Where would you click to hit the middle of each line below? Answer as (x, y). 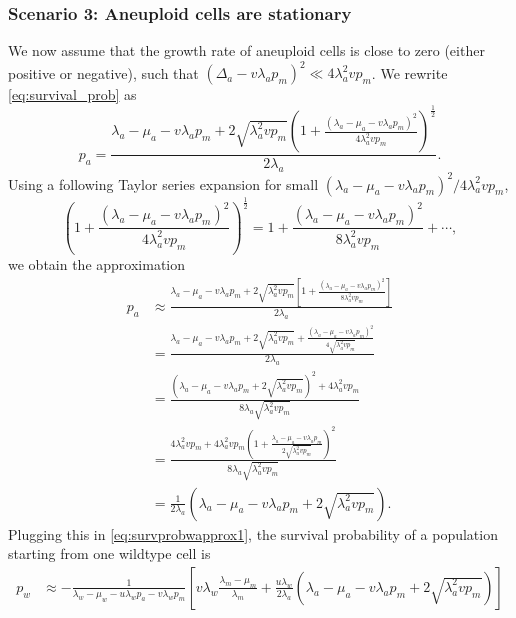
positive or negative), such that (103, 72)
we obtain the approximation (97, 263)
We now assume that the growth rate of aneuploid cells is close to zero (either (246, 50)
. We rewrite (409, 72)
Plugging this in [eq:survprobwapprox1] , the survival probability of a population (253, 533)
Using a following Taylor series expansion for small (163, 183)
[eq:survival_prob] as (72, 94)
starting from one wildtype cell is (109, 553)
